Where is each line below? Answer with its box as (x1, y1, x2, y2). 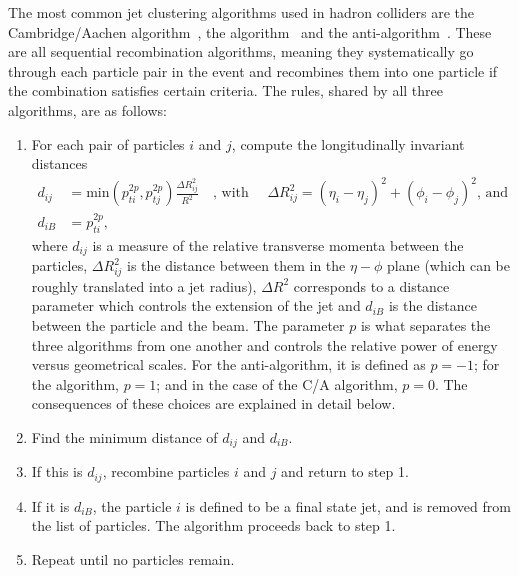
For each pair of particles (31, 133, 185, 154)
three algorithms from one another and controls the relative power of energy (31, 334, 498, 355)
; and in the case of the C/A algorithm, (156, 373, 398, 394)
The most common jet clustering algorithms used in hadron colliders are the (8, 2, 475, 22)
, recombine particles (102, 461, 230, 482)
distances (31, 153, 88, 174)
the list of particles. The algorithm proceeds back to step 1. (31, 515, 396, 536)
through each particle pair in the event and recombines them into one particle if (8, 60, 498, 81)
